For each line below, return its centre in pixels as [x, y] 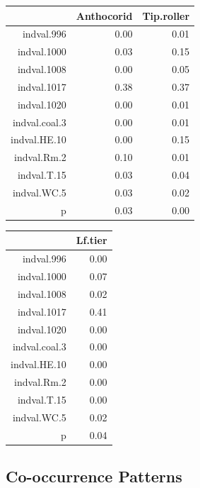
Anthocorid [104, 15]
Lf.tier [92, 240]
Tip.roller [166, 15]
